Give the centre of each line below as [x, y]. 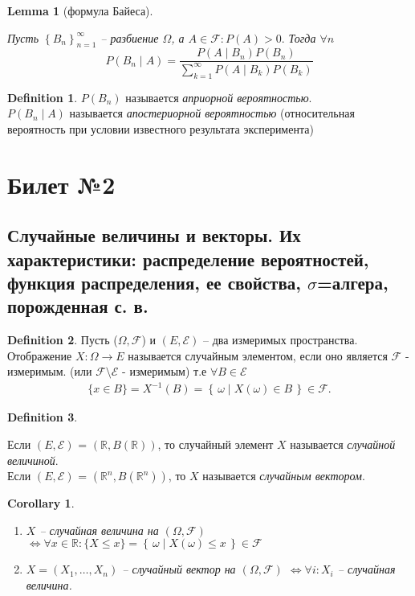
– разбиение [130, 37]
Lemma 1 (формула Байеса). [80, 10]
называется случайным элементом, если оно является [258, 355]
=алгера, [353, 282]
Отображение [40, 355]
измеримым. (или [50, 371]
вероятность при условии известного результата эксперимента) [161, 128]
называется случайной [343, 444]
